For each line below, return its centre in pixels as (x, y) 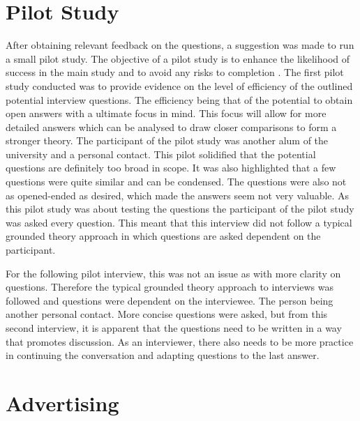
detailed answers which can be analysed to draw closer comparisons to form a (171, 127)
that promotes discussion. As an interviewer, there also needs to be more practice (180, 341)
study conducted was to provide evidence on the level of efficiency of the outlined (179, 85)
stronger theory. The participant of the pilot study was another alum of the (167, 140)
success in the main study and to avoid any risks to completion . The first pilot (175, 72)
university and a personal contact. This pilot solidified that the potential (161, 154)
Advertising (62, 403)
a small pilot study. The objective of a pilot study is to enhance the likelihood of (178, 58)
